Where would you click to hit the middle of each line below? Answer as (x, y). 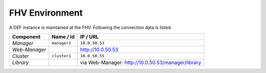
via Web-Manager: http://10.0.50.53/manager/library (141, 62)
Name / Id (63, 37)
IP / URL (89, 37)
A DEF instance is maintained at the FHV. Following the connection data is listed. (91, 27)
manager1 (62, 43)
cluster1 (62, 56)
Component (26, 37)
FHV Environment (46, 13)
